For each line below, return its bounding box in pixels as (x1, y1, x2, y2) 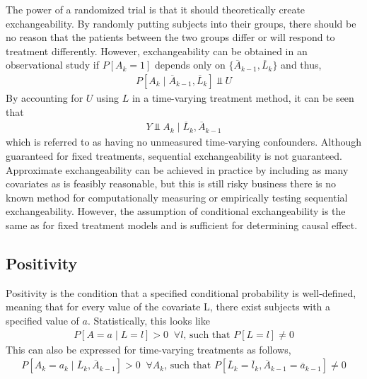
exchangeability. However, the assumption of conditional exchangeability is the (6, 204, 346, 218)
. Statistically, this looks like (87, 313, 210, 327)
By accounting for (6, 91, 83, 105)
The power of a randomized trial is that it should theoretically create (6, 2, 305, 16)
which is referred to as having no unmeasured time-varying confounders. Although (6, 134, 362, 149)
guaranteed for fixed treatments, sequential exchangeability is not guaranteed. (6, 148, 343, 163)
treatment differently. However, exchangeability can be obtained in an (6, 43, 308, 58)
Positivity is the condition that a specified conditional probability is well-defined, (6, 285, 356, 300)
